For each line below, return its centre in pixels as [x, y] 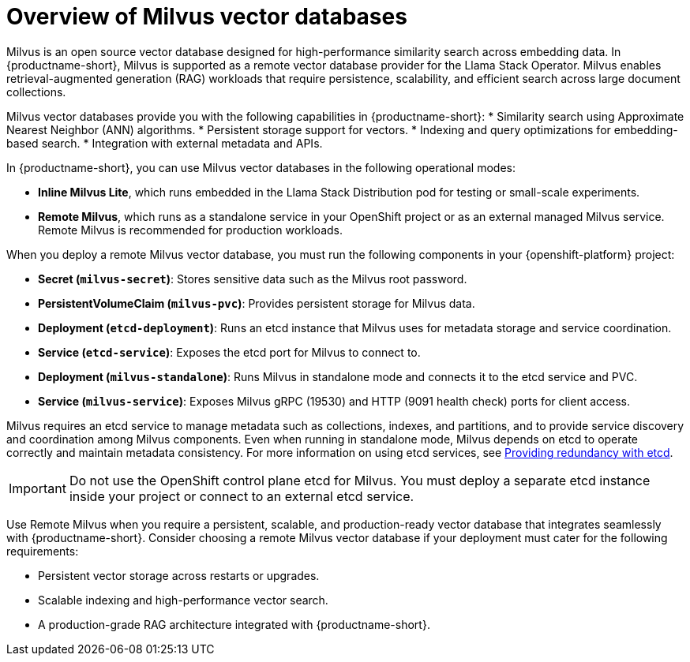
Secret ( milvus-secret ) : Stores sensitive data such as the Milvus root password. [253, 279]
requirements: [43, 551]
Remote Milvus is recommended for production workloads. [191, 230]
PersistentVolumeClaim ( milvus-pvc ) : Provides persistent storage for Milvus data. [257, 303]
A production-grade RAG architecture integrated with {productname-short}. [234, 624]
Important [37, 488]
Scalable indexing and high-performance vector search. [183, 600]
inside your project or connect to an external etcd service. [242, 496]
